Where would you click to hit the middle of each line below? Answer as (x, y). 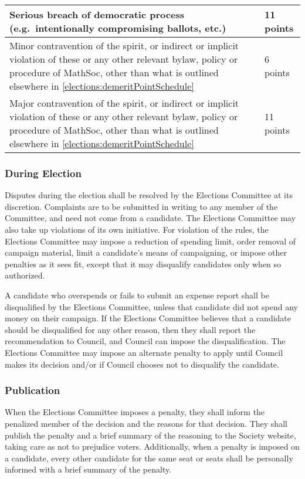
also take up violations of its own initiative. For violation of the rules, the (137, 229)
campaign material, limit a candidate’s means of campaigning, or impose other (146, 252)
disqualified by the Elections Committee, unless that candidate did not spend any (151, 306)
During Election (43, 173)
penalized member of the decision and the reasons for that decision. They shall (146, 423)
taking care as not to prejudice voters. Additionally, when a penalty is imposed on (152, 446)
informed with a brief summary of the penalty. (88, 469)
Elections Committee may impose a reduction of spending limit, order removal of (150, 241)
